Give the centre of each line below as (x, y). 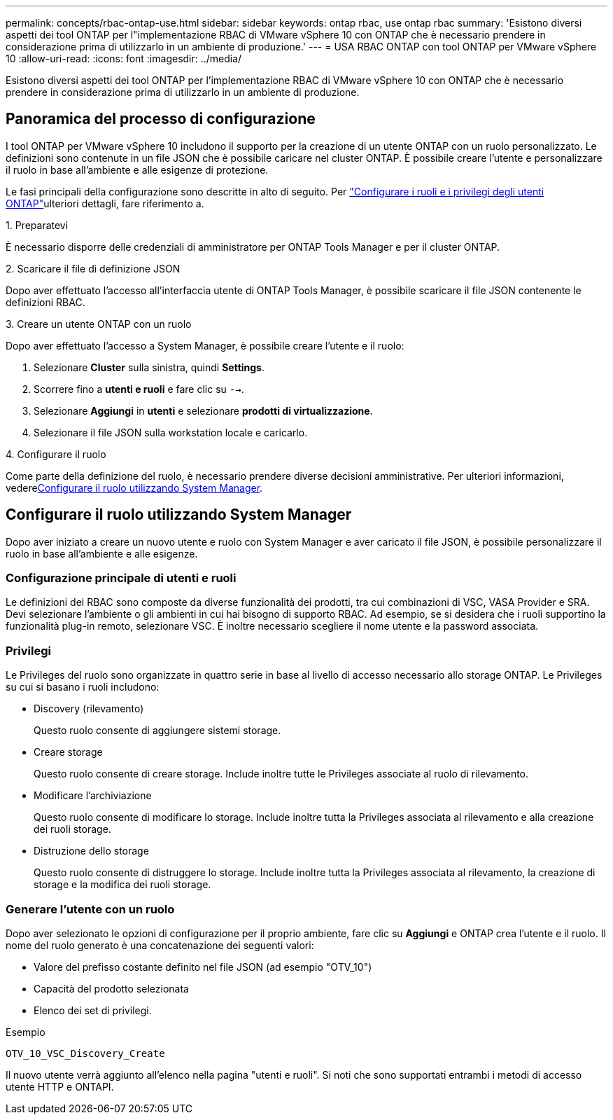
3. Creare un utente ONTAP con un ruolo (99, 324)
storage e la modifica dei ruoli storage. (122, 885)
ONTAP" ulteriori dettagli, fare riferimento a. (105, 203)
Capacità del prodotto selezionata (111, 988)
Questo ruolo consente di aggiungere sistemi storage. (157, 731)
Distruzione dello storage (91, 851)
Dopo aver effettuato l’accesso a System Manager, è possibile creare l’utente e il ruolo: (205, 345)
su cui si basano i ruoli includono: (83, 687)
